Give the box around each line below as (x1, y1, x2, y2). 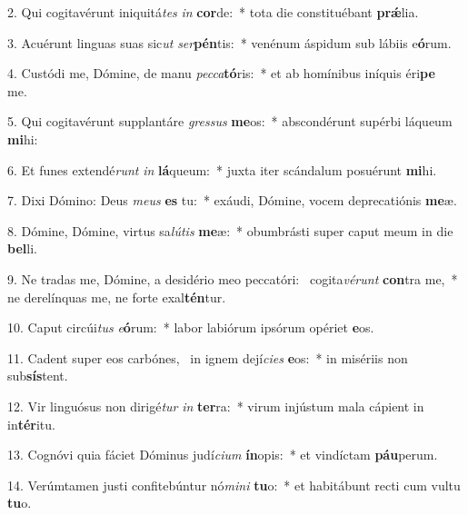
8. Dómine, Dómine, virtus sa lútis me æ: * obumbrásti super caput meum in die (7, 221, 453, 240)
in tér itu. (7, 414, 55, 433)
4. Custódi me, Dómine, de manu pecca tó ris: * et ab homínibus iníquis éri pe (7, 64, 435, 83)
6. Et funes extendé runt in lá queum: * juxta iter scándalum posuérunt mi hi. (7, 160, 437, 179)
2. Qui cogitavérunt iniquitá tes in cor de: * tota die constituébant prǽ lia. (7, 3, 419, 21)
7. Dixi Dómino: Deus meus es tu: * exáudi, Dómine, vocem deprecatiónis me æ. (7, 191, 457, 210)
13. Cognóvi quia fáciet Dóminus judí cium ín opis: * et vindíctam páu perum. (7, 445, 438, 464)
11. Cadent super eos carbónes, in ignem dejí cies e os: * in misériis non (7, 348, 408, 367)
